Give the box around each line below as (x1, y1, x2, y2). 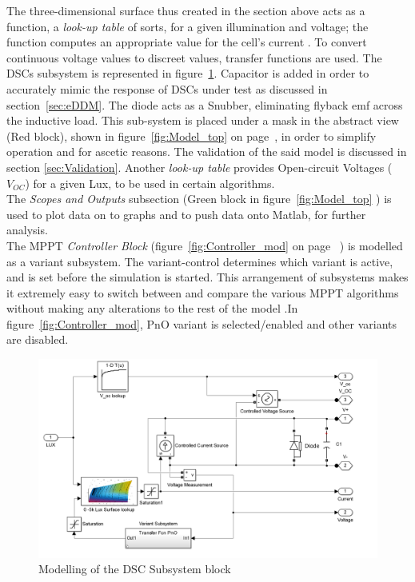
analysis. (6, 221, 48, 238)
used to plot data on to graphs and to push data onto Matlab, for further (6, 205, 366, 222)
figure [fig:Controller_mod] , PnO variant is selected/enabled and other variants (6, 315, 397, 332)
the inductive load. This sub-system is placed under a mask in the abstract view (6, 112, 399, 129)
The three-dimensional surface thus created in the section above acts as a (6, 2, 365, 18)
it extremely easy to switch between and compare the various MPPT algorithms (6, 284, 399, 301)
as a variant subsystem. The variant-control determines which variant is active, (6, 253, 393, 269)
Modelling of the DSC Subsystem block (38, 560, 231, 577)
